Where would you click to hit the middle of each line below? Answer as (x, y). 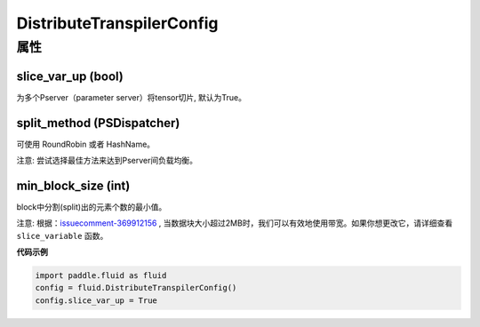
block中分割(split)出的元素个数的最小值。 (92, 207)
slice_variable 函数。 (62, 235)
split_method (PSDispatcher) (98, 123)
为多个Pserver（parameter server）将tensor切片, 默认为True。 (131, 97)
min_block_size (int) (73, 185)
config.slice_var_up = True (96, 300)
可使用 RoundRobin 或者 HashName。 (86, 144)
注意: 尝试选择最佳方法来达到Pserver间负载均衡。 (107, 161)
